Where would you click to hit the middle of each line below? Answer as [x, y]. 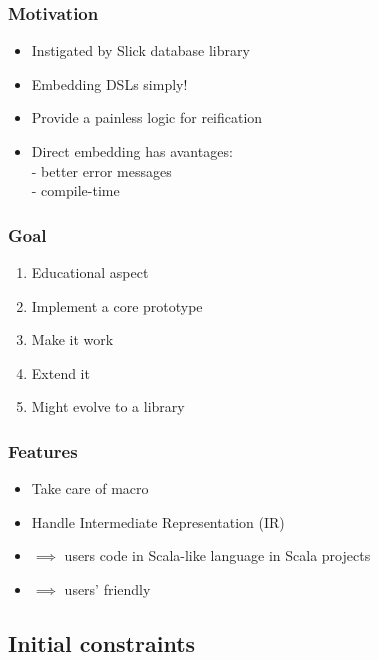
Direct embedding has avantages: [132, 151]
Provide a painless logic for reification [147, 117]
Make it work [72, 339]
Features [43, 450]
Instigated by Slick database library [140, 50]
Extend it [60, 372]
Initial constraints [102, 642]
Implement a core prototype [117, 305]
